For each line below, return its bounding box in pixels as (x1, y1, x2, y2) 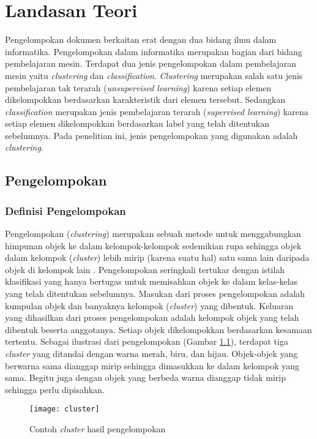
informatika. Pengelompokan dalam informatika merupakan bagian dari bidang (5, 45, 302, 58)
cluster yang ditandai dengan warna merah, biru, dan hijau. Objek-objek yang (5, 347, 298, 359)
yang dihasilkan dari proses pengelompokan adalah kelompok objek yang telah (5, 311, 299, 324)
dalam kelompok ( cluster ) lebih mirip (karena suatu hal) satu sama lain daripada (5, 251, 310, 264)
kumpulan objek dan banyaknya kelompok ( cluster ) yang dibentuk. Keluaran (5, 299, 294, 312)
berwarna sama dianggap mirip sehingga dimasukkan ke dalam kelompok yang (5, 359, 300, 372)
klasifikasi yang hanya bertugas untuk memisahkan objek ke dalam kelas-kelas (5, 275, 298, 288)
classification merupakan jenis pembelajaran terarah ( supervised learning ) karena (5, 105, 308, 118)
